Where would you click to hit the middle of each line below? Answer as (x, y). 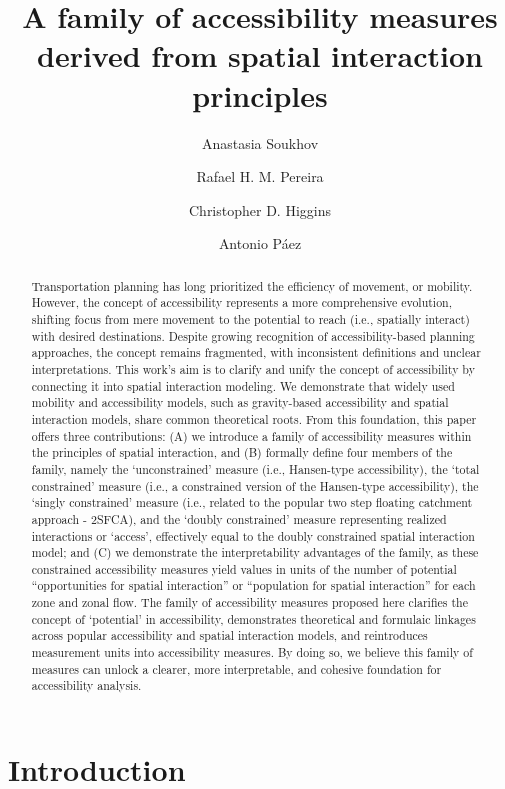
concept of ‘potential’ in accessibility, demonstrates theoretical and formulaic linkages (253, 618)
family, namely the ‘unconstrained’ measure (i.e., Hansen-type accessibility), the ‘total (255, 468)
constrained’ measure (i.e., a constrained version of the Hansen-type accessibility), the (255, 485)
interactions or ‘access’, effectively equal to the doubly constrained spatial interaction (253, 535)
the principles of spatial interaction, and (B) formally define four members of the (242, 452)
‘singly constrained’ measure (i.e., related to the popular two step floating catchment (252, 502)
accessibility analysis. (86, 685)
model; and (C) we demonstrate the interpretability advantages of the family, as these (255, 552)
